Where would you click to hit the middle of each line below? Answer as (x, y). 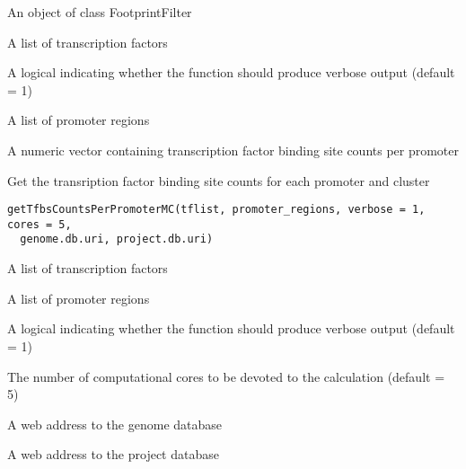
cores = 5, (40, 224)
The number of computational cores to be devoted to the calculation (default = (226, 376)
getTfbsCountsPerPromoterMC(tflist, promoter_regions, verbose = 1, (216, 210)
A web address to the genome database (115, 424)
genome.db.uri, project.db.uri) (117, 239)
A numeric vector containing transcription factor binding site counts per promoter (233, 150)
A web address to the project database (113, 454)
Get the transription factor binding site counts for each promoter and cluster (219, 180)
